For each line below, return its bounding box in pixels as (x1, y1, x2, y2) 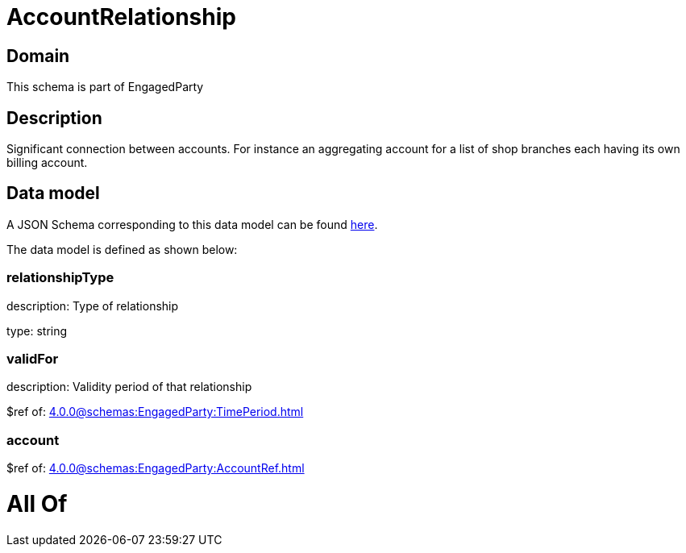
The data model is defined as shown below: (6, 242, 238, 256)
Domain (6, 45, 70, 66)
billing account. (6, 156, 88, 170)
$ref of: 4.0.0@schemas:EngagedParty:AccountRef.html (6, 461, 305, 476)
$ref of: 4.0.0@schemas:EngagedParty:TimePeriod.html (6, 405, 304, 419)
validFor (6, 350, 59, 367)
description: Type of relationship (6, 298, 179, 313)
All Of (6, 489, 68, 518)
